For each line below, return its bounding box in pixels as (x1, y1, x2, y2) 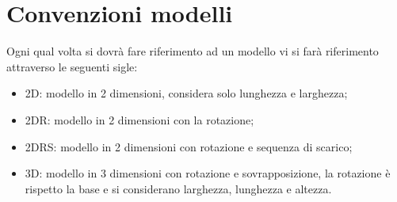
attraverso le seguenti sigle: (6, 58, 138, 74)
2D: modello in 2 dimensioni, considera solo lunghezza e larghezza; (25, 85, 348, 101)
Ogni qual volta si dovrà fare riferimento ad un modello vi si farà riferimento (6, 43, 379, 59)
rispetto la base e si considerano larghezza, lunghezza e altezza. (25, 180, 332, 196)
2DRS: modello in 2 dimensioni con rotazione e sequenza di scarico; (25, 138, 353, 154)
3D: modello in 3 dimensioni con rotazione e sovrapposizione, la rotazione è (25, 165, 391, 181)
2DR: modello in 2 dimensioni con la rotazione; (25, 111, 254, 128)
